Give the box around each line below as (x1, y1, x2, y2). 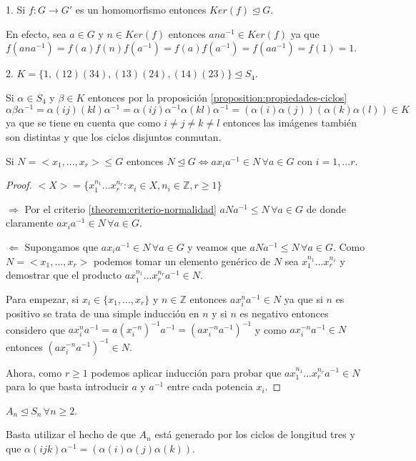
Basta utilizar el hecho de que (6, 427, 136, 442)
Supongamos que (24, 239, 99, 254)
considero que (6, 322, 65, 337)
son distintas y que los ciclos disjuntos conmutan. (6, 129, 222, 144)
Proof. (6, 177, 32, 192)
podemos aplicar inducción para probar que (91, 365, 282, 380)
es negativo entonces (239, 305, 329, 320)
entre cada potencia (167, 379, 253, 394)
